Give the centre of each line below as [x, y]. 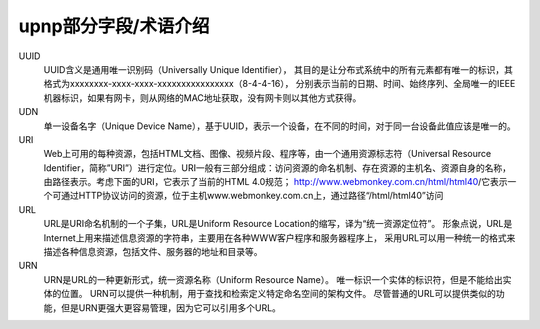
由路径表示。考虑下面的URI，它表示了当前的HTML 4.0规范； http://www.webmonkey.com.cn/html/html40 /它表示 [276, 182]
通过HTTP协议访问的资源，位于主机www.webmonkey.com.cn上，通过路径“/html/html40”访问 [252, 196]
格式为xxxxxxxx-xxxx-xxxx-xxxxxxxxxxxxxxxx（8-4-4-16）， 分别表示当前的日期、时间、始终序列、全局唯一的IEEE [279, 84]
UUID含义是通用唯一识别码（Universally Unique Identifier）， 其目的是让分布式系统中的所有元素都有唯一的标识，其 [278, 69]
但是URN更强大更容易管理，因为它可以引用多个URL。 [171, 307]
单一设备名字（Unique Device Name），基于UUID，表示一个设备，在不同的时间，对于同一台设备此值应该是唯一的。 [279, 126]
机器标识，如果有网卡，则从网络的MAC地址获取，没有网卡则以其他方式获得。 [202, 97]
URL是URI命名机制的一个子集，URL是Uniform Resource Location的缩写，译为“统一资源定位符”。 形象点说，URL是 [278, 224]
